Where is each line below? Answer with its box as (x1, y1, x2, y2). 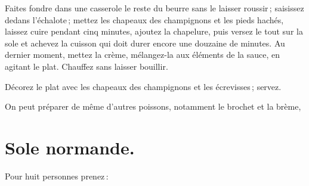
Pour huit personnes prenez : (5, 169, 109, 182)
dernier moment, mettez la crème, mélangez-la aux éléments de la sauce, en (5, 48, 280, 61)
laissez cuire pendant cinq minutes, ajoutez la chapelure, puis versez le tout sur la (5, 25, 303, 38)
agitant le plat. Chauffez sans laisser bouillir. (5, 60, 168, 72)
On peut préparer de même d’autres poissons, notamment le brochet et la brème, (5, 100, 301, 113)
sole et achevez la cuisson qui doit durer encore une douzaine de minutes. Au (5, 36, 285, 49)
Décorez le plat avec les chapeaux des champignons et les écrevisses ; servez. (5, 80, 282, 92)
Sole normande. (5, 135, 135, 159)
